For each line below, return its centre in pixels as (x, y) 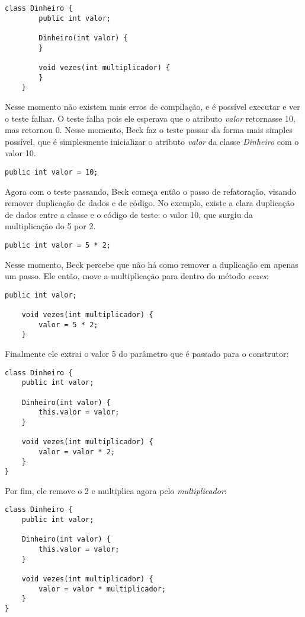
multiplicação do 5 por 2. (50, 226)
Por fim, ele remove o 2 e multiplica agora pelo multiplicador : (116, 490)
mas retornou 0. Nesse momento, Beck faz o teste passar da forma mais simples (149, 130)
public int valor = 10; (52, 172)
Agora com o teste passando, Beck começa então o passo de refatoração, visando (150, 191)
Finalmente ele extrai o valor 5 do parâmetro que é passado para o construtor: (147, 354)
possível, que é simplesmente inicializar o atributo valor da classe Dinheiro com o (152, 141)
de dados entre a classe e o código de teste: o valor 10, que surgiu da (129, 214)
